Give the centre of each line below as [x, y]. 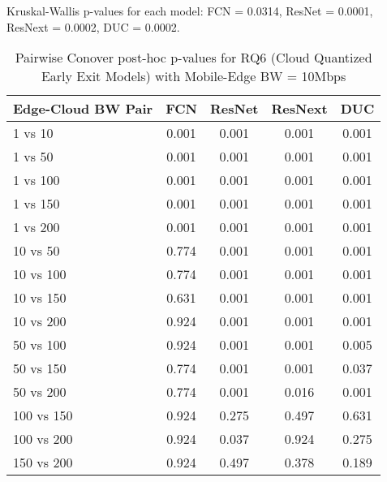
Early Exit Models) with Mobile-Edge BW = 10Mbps [193, 76]
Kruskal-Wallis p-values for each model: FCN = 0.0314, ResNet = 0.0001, [190, 11]
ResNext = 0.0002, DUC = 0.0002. [93, 26]
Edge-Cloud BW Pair [83, 109]
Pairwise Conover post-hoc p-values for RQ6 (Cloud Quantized [193, 58]
